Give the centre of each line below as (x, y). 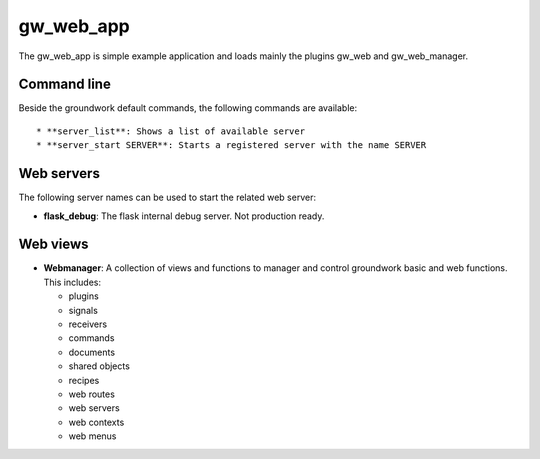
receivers (88, 324)
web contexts (96, 422)
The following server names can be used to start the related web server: (167, 197)
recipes (84, 380)
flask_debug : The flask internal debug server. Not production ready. (184, 216)
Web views (53, 244)
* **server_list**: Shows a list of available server (170, 131)
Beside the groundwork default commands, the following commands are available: (188, 108)
